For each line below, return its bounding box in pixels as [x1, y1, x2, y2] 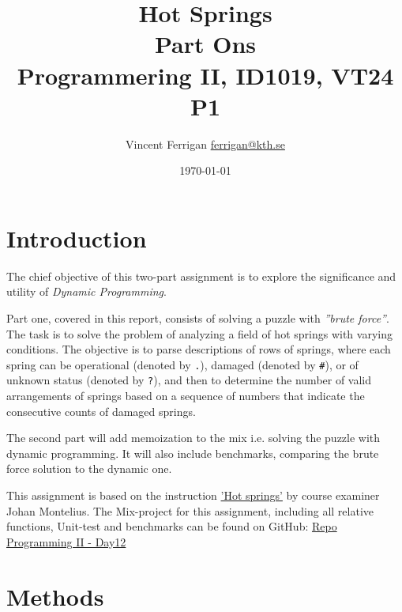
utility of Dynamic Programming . [6, 283, 167, 300]
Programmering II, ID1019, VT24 [17, 59, 394, 91]
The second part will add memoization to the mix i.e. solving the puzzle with [6, 429, 381, 446]
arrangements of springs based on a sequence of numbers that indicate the [6, 387, 365, 404]
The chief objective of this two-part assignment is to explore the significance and [6, 267, 396, 284]
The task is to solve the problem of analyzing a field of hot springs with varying [6, 325, 393, 342]
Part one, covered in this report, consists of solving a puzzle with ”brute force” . [6, 310, 389, 326]
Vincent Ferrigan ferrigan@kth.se [126, 135, 285, 152]
